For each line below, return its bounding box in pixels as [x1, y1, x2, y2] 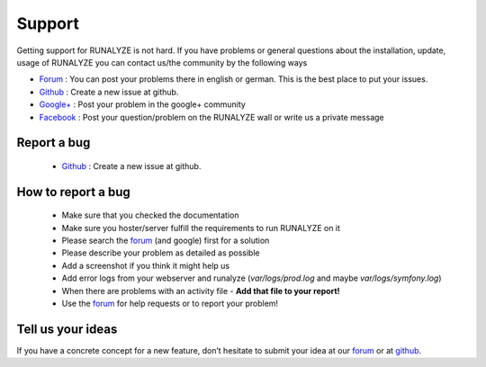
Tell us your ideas [16, 321, 118, 336]
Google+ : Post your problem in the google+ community [39, 99, 247, 110]
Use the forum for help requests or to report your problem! [61, 298, 279, 309]
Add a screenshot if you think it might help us [61, 260, 229, 271]
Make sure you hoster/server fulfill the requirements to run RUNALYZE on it [61, 222, 341, 233]
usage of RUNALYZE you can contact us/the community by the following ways [16, 57, 308, 67]
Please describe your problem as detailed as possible [61, 247, 260, 258]
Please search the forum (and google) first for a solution [61, 235, 270, 246]
